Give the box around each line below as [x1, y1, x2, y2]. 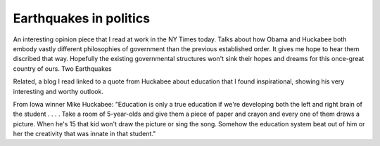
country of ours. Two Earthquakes [13, 64, 112, 73]
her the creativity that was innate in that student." [13, 130, 156, 138]
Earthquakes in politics [13, 11, 151, 26]
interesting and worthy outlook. [13, 87, 103, 95]
